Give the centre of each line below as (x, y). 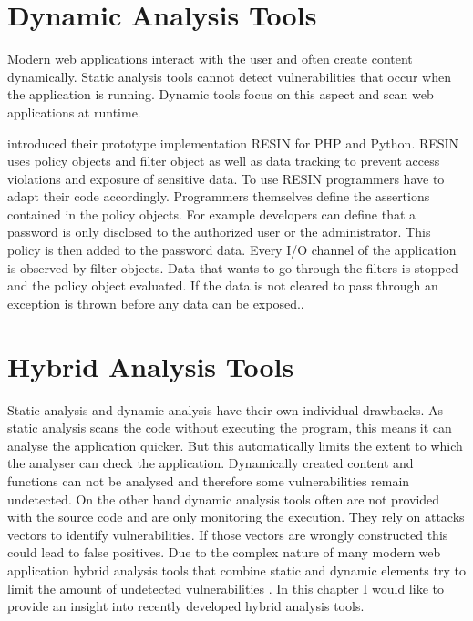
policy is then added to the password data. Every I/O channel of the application (232, 250)
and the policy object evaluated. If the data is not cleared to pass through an (223, 285)
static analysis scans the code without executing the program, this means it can (230, 428)
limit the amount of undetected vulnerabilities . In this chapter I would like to (226, 588)
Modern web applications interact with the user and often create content (210, 59)
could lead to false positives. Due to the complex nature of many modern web (224, 552)
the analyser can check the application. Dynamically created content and (211, 463)
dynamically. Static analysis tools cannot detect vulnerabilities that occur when (229, 76)
